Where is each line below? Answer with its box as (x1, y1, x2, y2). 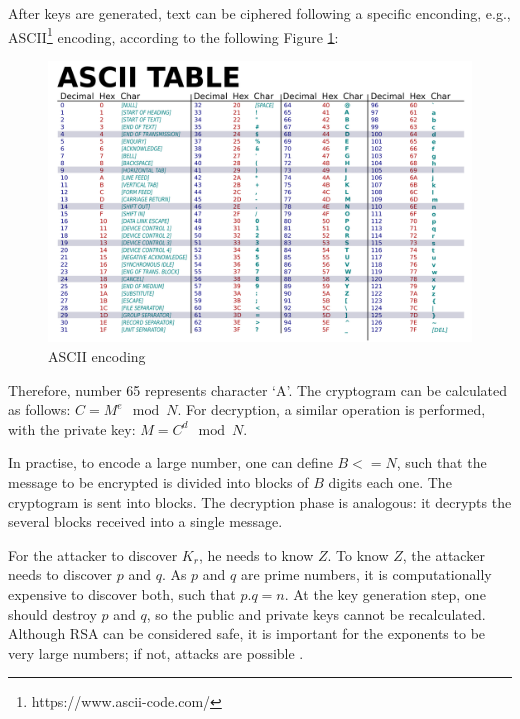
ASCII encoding (48, 346, 146, 366)
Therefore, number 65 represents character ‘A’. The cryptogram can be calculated (8, 379, 508, 400)
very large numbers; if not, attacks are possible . (8, 642, 304, 663)
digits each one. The (328, 471, 452, 492)
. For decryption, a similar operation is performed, (177, 399, 486, 420)
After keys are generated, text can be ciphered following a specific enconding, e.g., (8, 3, 511, 23)
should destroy (8, 603, 97, 624)
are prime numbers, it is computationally (240, 564, 492, 585)
